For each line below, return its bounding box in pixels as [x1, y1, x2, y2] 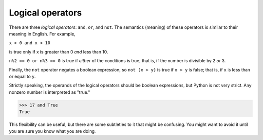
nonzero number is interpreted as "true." [9, 89, 90, 95]
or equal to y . [9, 73, 36, 79]
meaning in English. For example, [9, 31, 75, 36]
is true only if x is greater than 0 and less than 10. [9, 49, 108, 54]
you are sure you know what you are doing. [9, 128, 96, 134]
